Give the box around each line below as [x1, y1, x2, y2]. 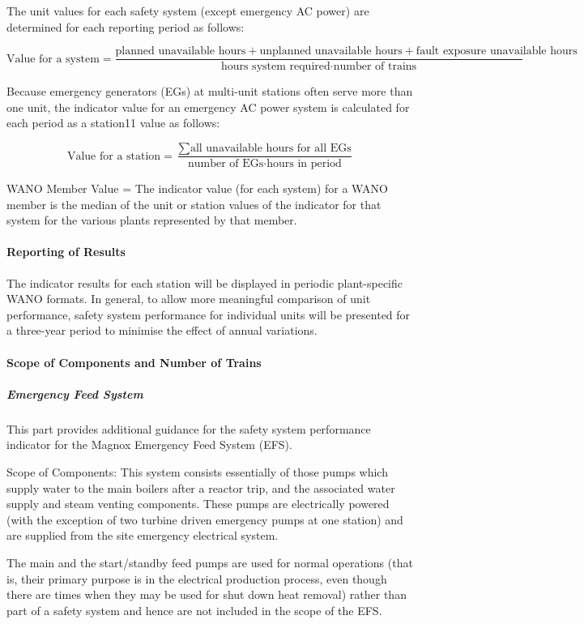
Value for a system [6, 53, 100, 65]
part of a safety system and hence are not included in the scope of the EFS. [6, 601, 382, 618]
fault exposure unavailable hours [416, 45, 578, 58]
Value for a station [66, 150, 161, 162]
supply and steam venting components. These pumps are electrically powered [6, 495, 390, 512]
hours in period [266, 158, 342, 170]
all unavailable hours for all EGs [190, 143, 352, 155]
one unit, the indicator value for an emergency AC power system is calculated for [6, 98, 410, 115]
